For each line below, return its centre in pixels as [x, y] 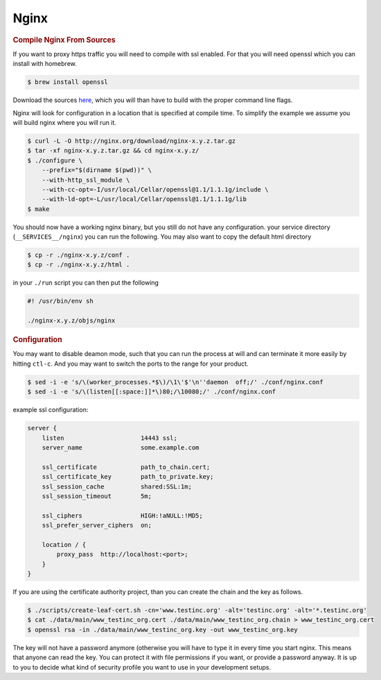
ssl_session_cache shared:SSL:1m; [117, 486]
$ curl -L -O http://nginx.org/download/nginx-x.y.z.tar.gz [132, 141]
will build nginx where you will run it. [65, 122]
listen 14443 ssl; [110, 438]
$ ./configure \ [55, 160]
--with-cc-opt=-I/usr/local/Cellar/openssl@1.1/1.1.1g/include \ [155, 189]
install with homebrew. [45, 64]
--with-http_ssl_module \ [86, 180]
